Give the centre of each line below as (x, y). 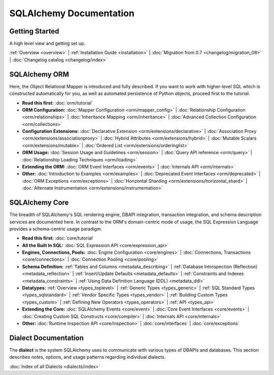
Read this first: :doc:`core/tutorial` (58, 238)
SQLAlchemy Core (39, 203)
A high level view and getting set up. (47, 44)
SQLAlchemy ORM (39, 74)
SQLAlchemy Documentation (72, 13)
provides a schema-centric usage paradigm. (56, 229)
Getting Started (34, 31)
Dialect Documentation (46, 338)
